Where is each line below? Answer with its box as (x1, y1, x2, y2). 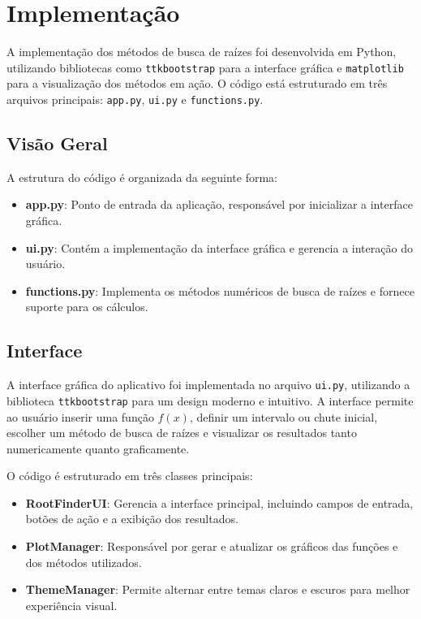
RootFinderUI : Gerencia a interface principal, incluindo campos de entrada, (25, 494, 414, 511)
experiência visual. (25, 596, 118, 613)
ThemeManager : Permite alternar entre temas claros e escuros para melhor (25, 581, 410, 598)
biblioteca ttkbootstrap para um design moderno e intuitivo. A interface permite (6, 392, 414, 409)
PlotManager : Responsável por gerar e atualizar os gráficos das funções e (25, 538, 398, 555)
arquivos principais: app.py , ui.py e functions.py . (6, 90, 264, 107)
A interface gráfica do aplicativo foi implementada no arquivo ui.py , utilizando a (6, 376, 410, 393)
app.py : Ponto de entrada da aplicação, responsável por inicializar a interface (25, 196, 413, 213)
